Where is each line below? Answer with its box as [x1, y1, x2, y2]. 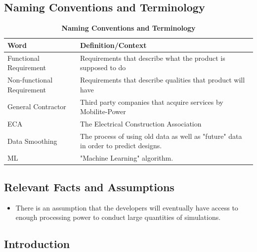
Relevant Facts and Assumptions [4, 179, 174, 194]
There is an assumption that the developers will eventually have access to [15, 202, 238, 212]
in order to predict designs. [80, 140, 162, 151]
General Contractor [7, 101, 66, 112]
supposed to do [80, 62, 126, 73]
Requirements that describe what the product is [80, 52, 225, 63]
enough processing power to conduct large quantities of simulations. [15, 212, 221, 222]
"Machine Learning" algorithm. [80, 153, 173, 163]
